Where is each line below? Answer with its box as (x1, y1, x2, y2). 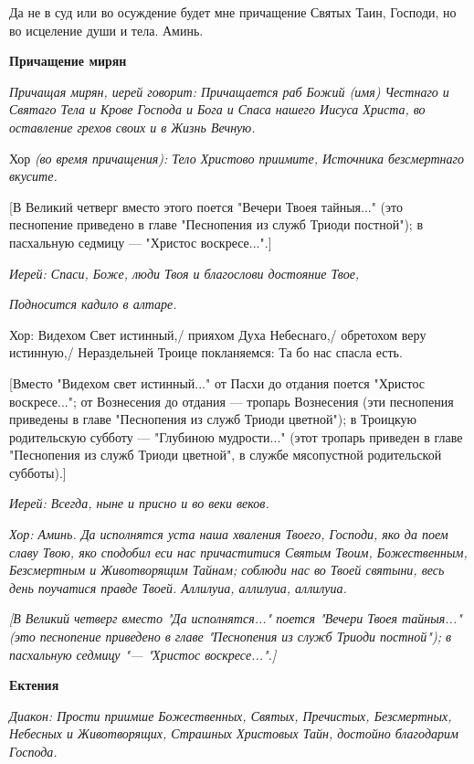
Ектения (9, 675, 59, 695)
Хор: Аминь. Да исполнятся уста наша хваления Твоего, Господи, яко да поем (9, 525, 448, 544)
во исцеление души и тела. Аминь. (9, 20, 204, 39)
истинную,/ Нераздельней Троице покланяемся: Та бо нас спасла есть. (9, 343, 403, 362)
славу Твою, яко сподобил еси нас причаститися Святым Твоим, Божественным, (9, 542, 468, 561)
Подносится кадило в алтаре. (9, 294, 177, 313)
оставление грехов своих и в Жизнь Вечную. (9, 117, 256, 136)
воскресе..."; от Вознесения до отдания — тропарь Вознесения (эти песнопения (9, 391, 454, 410)
